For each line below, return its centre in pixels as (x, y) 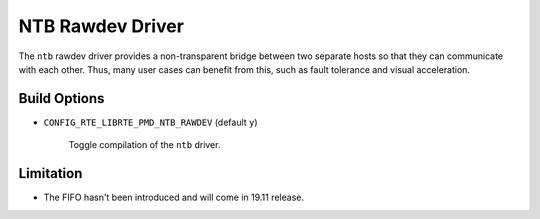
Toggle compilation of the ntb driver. (144, 145)
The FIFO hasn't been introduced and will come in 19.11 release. (174, 197)
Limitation (50, 173)
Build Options (61, 98)
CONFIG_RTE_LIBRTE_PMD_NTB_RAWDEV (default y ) (151, 122)
